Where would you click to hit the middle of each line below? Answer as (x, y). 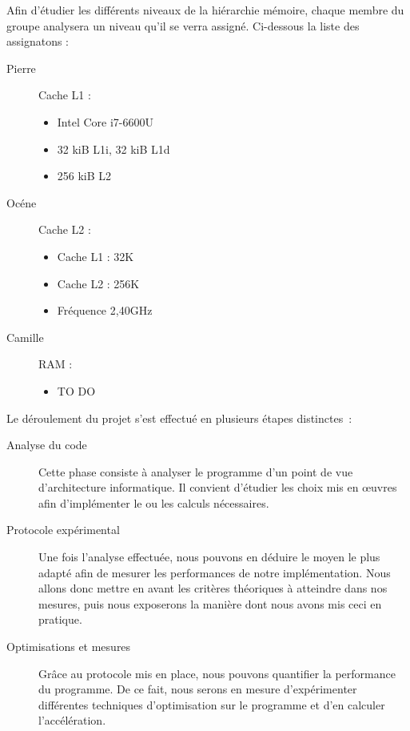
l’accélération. (72, 720)
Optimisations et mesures (69, 647)
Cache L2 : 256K (98, 283)
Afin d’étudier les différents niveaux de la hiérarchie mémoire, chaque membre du (205, 10)
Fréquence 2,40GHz (105, 310)
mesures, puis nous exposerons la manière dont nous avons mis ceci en (210, 603)
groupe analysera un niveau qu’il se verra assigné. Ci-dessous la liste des (183, 25)
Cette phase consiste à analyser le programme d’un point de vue (196, 471)
